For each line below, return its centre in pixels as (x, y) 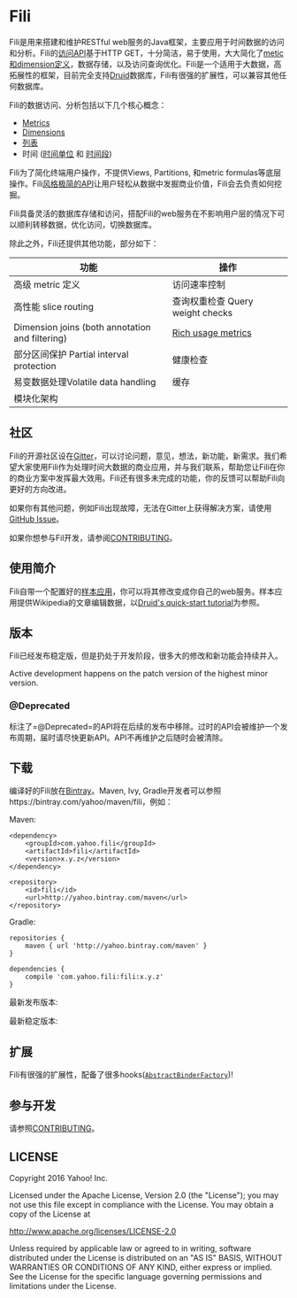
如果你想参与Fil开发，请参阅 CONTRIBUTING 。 (93, 537)
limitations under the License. (63, 1286)
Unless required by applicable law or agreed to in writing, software (130, 1248)
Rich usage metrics (212, 332)
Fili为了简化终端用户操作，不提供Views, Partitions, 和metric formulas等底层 (145, 172)
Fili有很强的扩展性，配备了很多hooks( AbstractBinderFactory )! (122, 1075)
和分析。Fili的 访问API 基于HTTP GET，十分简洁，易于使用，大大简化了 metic (147, 53)
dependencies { (37, 970)
